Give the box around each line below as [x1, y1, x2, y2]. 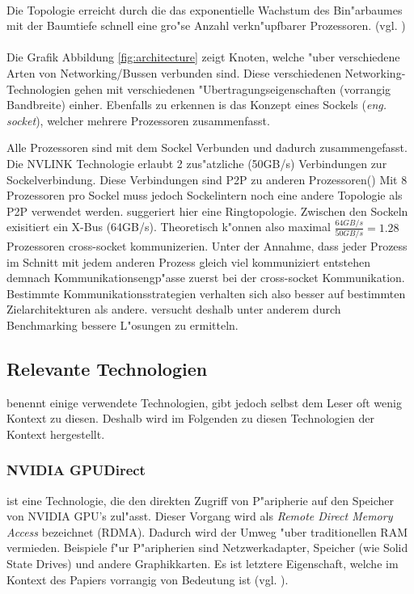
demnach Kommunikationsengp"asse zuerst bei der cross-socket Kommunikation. [6, 269, 405, 286]
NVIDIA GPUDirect [6, 460, 146, 480]
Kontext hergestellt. [6, 425, 105, 442]
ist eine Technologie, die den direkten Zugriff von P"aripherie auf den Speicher [6, 491, 395, 508]
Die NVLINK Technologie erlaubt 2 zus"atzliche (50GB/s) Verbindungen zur [6, 154, 387, 171]
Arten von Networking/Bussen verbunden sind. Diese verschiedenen [6, 64, 341, 81]
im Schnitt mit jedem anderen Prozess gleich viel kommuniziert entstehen [6, 253, 371, 270]
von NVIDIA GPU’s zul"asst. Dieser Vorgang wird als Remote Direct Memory [6, 508, 393, 524]
